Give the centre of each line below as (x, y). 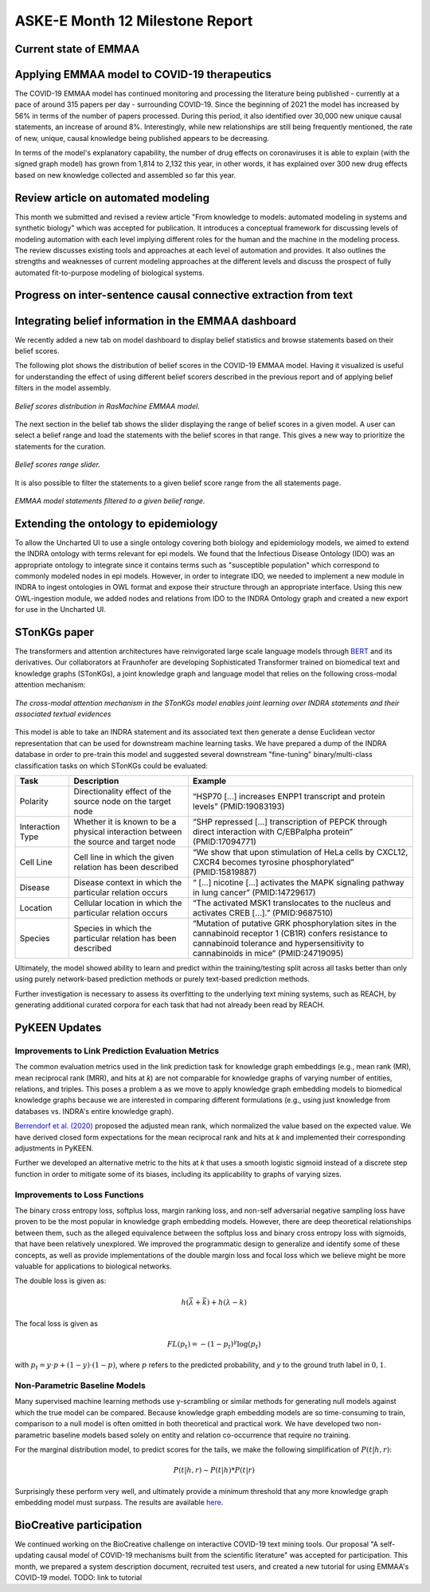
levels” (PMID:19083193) (238, 806)
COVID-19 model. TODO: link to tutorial (78, 1577)
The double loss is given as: (61, 1281)
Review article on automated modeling (112, 198)
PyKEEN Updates (58, 1027)
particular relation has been (125, 938)
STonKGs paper (55, 632)
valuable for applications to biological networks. (94, 1266)
